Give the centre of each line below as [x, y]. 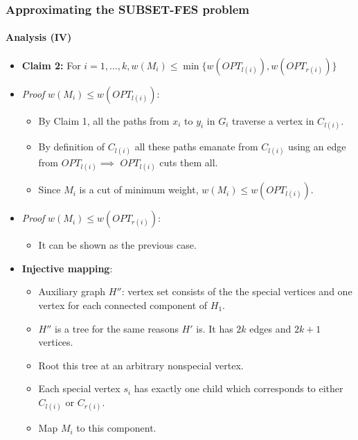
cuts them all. [189, 162]
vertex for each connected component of [123, 305]
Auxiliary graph [72, 291]
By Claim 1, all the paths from [104, 120]
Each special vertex [79, 388]
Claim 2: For [51, 65]
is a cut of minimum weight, [139, 190]
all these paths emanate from [196, 146]
